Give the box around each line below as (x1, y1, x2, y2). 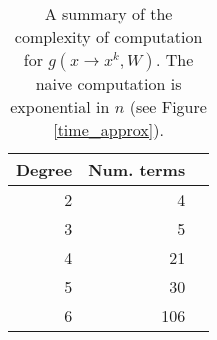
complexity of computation (14, 25, 203, 48)
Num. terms (88, 158, 186, 181)
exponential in (10, 95, 110, 118)
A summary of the (44, 2, 173, 25)
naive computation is (35, 72, 182, 95)
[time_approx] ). (53, 118, 164, 141)
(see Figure (129, 95, 207, 118)
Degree (16, 158, 73, 181)
